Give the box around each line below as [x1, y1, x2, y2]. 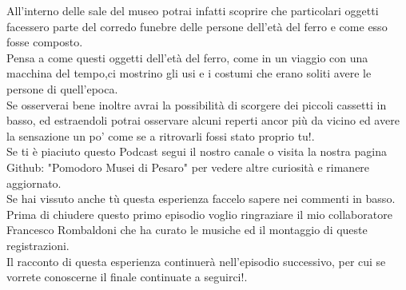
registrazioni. [6, 236, 70, 253]
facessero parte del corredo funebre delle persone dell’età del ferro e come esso [6, 18, 388, 34]
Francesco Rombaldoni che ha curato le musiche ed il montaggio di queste [6, 221, 368, 238]
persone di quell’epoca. [6, 80, 118, 97]
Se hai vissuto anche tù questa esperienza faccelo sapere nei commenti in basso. [6, 190, 396, 207]
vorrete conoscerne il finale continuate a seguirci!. [6, 268, 248, 285]
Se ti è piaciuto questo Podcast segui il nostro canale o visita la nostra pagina [6, 143, 387, 160]
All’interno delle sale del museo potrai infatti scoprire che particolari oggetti [6, 2, 379, 18]
